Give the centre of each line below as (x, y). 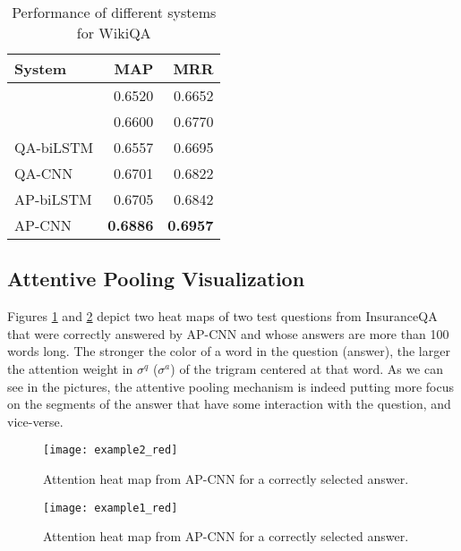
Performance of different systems (114, 12)
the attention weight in (70, 368)
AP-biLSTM (53, 199)
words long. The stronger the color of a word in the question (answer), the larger (229, 351)
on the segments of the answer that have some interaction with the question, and (229, 404)
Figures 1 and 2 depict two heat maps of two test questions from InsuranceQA (222, 316)
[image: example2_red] (111, 450)
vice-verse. (35, 421)
